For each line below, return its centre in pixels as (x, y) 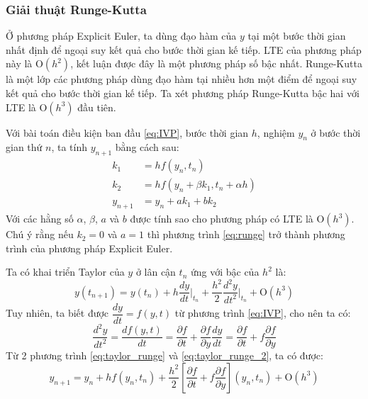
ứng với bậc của (225, 272)
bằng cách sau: (147, 147)
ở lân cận (156, 272)
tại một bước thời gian (297, 36)
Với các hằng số (40, 219)
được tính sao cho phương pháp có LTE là (222, 219)
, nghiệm (276, 132)
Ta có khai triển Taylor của (65, 272)
